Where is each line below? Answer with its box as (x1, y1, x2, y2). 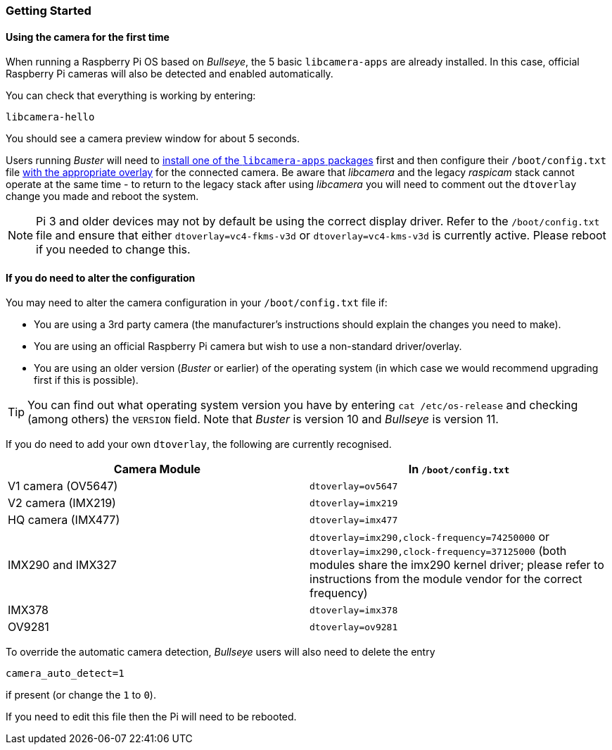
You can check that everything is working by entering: (6, 89, 256, 102)
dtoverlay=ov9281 (310, 621, 398, 632)
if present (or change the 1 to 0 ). (6, 689, 156, 701)
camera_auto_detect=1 (6, 668, 125, 680)
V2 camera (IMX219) (8, 496, 116, 511)
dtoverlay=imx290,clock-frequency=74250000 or (310, 530, 550, 544)
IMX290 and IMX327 (8, 558, 117, 573)
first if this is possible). (34, 374, 139, 387)
